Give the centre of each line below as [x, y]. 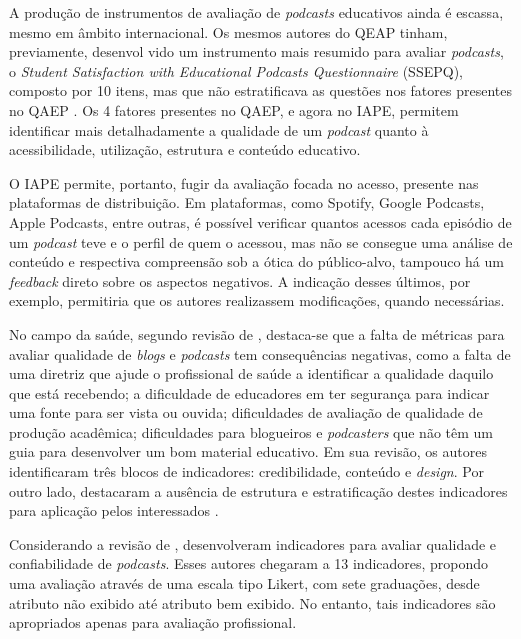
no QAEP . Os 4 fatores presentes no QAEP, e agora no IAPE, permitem [234, 109]
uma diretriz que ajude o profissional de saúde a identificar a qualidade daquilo [251, 373]
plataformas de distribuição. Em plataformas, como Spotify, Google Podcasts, [247, 202]
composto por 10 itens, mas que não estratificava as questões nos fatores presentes [260, 90]
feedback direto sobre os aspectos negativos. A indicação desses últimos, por [240, 280]
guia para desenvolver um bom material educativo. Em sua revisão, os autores [248, 451]
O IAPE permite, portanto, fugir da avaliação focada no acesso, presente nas [244, 182]
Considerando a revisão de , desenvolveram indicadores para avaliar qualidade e [253, 543]
